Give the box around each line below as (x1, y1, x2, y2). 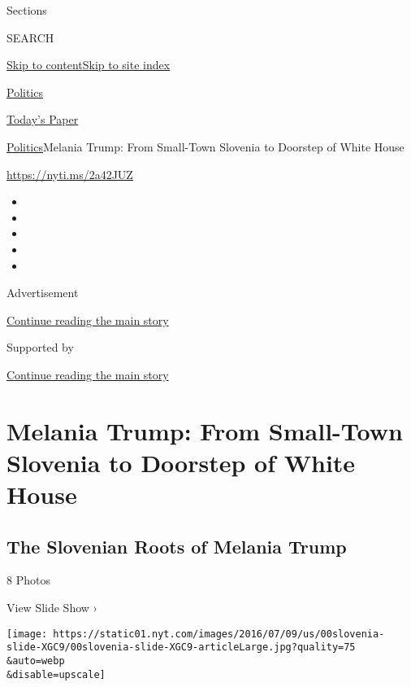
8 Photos (6, 571, 50, 589)
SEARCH (6, 28, 54, 46)
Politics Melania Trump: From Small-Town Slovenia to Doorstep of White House (6, 138, 405, 155)
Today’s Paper (6, 111, 79, 128)
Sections (6, 2, 47, 18)
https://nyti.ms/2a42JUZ (6, 165, 133, 182)
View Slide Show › (6, 599, 97, 616)
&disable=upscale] (6, 668, 106, 680)
